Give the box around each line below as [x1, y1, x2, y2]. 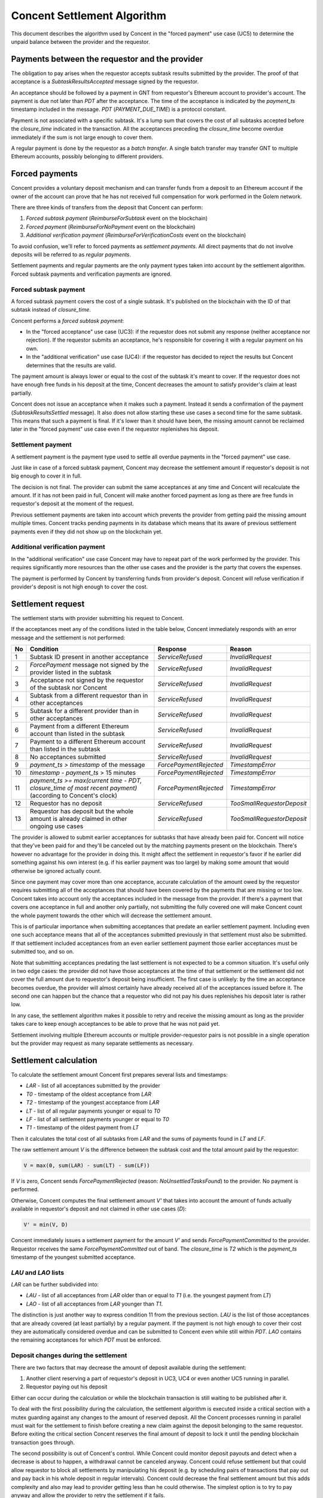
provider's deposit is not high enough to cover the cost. [11, 583, 148, 590]
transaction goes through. [11, 1439, 75, 1446]
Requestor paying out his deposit [26, 1383, 108, 1390]
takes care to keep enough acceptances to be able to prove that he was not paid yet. [11, 1020, 221, 1028]
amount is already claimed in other [30, 815, 127, 823]
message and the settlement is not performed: [11, 634, 126, 641]
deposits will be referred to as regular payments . [11, 251, 132, 258]
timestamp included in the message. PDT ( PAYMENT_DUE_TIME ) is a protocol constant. [11, 105, 227, 113]
